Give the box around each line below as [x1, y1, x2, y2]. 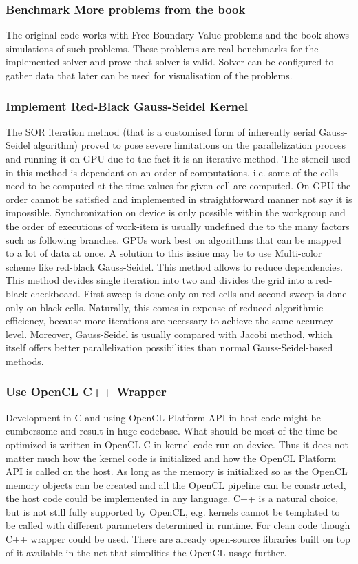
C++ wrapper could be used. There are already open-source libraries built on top [6, 532, 350, 546]
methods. [6, 353, 44, 368]
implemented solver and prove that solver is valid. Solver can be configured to [6, 54, 334, 69]
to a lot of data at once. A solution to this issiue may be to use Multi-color [6, 246, 322, 260]
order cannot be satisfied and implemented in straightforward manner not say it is [6, 191, 352, 206]
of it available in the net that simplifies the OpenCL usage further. [6, 545, 287, 559]
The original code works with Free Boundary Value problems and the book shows [6, 28, 350, 42]
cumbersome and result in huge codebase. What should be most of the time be [6, 424, 337, 438]
